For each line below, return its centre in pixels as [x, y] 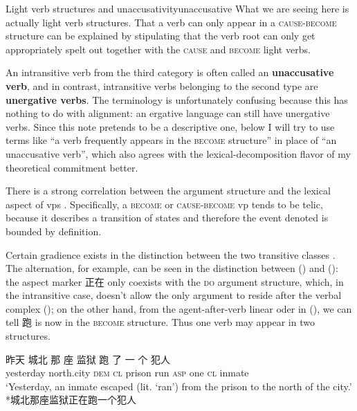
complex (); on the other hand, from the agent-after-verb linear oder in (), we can [179, 308]
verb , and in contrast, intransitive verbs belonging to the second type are [162, 85]
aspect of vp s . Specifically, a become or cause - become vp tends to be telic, [164, 204]
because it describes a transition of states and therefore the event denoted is [167, 218]
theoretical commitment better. [72, 167]
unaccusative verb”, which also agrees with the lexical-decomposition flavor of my [178, 153]
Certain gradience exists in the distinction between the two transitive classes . [171, 254]
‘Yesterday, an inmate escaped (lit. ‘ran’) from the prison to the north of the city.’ [179, 386]
